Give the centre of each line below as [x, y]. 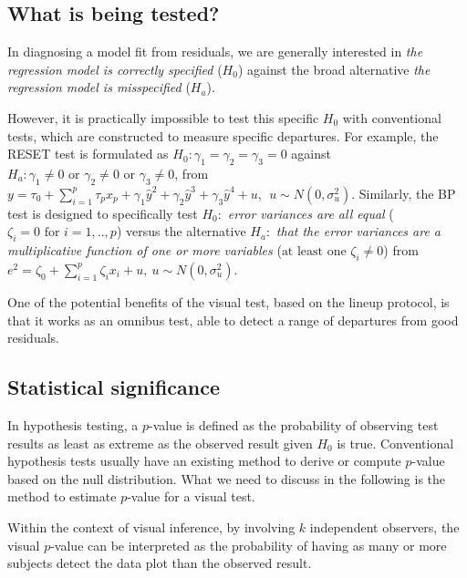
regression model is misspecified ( [99, 87]
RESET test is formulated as [88, 154]
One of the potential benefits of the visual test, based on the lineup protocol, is [228, 301]
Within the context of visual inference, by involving [151, 526]
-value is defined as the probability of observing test [294, 424]
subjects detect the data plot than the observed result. [160, 563]
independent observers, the [384, 526]
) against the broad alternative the [334, 69]
